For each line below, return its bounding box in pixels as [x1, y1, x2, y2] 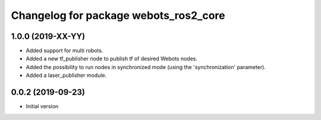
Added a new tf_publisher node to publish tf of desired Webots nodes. [26, 55, 197, 62]
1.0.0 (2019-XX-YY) [11, 31, 86, 41]
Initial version [26, 103, 59, 110]
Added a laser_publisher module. [26, 72, 107, 79]
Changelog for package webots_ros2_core [11, 9, 225, 22]
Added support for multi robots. [26, 47, 103, 54]
